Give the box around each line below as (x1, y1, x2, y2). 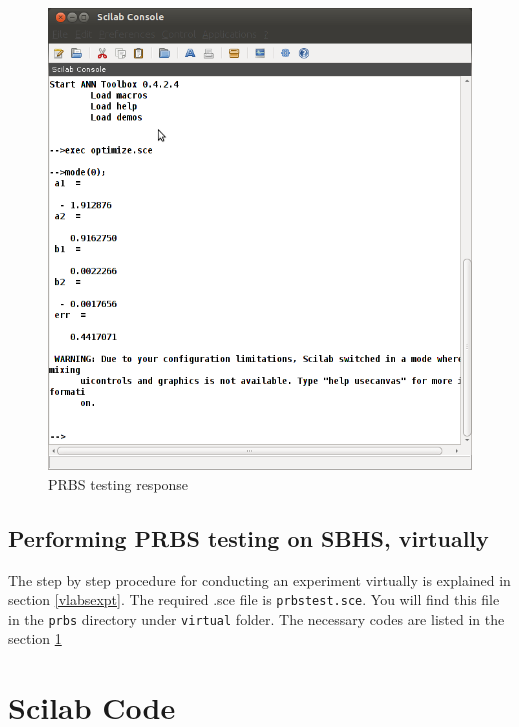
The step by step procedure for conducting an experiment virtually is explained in (8, 569, 511, 590)
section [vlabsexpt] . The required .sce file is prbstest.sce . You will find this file (8, 589, 500, 610)
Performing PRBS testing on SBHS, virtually (8, 522, 489, 553)
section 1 (8, 628, 62, 649)
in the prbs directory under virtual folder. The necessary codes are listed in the (8, 608, 505, 629)
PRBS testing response (48, 473, 189, 494)
